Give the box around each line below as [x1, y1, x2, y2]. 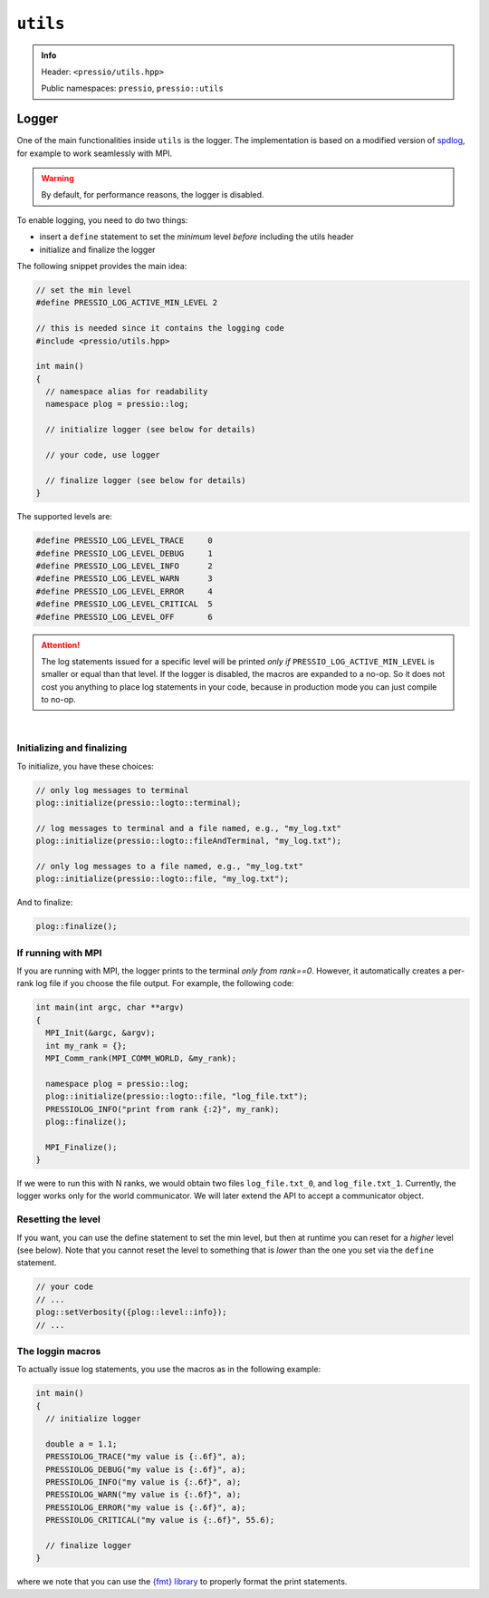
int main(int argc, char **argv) [35, 1002, 185, 1012]
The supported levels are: [16, 511, 113, 522]
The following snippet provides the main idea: [16, 260, 187, 271]
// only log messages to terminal [35, 785, 189, 795]
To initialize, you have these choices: [16, 760, 154, 771]
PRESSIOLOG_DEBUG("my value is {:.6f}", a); [45, 1464, 246, 1475]
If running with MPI [16, 946, 102, 959]
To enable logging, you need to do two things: [16, 214, 188, 226]
